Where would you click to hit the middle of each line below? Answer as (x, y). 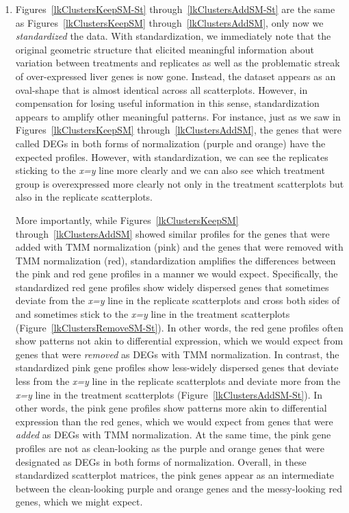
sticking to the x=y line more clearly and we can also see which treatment (170, 170)
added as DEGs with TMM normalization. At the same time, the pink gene (173, 435)
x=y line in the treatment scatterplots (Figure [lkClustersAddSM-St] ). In (169, 394)
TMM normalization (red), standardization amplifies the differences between (176, 260)
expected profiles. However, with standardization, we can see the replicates (172, 157)
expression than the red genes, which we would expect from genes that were (174, 421)
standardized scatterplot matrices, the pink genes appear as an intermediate (175, 475)
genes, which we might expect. (79, 502)
